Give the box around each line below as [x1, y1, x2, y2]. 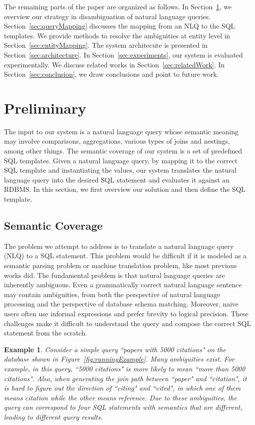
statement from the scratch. [4, 328, 87, 338]
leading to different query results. [4, 411, 103, 422]
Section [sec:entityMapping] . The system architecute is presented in [4, 40, 208, 50]
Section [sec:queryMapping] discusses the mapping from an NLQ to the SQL [4, 21, 235, 31]
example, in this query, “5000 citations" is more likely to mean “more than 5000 [4, 363, 245, 373]
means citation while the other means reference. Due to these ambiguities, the [4, 392, 237, 402]
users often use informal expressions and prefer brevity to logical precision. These [4, 308, 249, 318]
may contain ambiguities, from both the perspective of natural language [4, 289, 221, 299]
